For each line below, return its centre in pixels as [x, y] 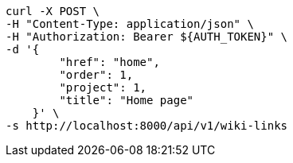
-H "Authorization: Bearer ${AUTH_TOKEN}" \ [147, 37]
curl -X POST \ [53, 11]
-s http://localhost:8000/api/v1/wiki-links [147, 126]
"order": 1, [96, 75]
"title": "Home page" [127, 100]
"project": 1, [103, 87]
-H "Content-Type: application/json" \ [130, 24]
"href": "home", [109, 62]
